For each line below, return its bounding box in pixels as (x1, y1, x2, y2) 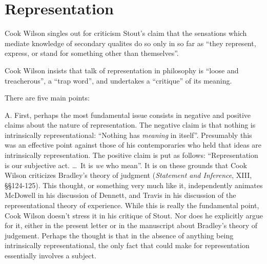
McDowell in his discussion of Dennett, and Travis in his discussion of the (5, 190, 236, 200)
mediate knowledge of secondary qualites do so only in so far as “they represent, (5, 37, 256, 48)
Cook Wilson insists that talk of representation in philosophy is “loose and (5, 65, 239, 75)
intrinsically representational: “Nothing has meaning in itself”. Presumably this (5, 129, 252, 140)
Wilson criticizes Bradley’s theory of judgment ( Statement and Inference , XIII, (5, 170, 252, 180)
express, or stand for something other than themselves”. (5, 48, 179, 58)
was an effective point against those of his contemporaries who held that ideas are (5, 139, 262, 150)
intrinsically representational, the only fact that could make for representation (5, 240, 250, 251)
